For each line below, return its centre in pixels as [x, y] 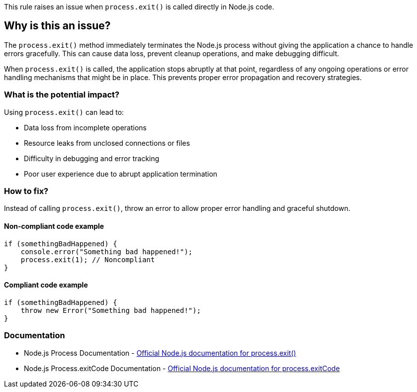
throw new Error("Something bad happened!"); [111, 310]
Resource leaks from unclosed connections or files [107, 143]
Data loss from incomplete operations [85, 127]
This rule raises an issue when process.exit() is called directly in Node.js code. [139, 7]
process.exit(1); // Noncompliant [88, 259]
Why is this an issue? [57, 26]
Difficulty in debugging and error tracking [92, 158]
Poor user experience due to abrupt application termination [121, 174]
